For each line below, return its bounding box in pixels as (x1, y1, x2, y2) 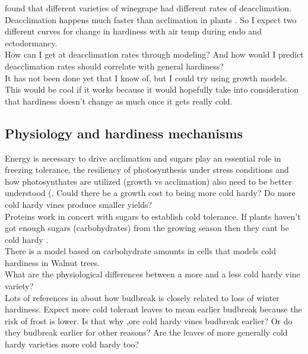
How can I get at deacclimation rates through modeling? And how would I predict (5, 48, 304, 61)
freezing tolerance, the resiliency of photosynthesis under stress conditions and (5, 163, 289, 176)
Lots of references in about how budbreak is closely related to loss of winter (5, 291, 280, 304)
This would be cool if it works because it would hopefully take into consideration (5, 83, 299, 96)
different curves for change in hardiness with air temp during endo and (5, 25, 262, 37)
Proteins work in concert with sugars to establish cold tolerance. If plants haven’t (5, 210, 301, 222)
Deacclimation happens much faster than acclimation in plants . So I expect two (5, 13, 297, 26)
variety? (5, 280, 34, 292)
